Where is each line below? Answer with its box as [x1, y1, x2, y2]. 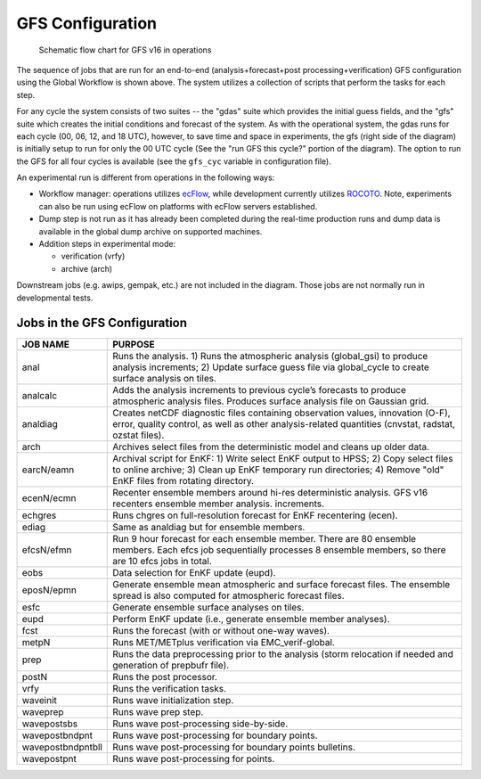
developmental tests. [16, 292, 94, 303]
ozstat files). [112, 429, 165, 441]
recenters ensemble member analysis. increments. [112, 497, 325, 510]
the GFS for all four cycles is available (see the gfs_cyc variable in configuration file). [16, 156, 331, 167]
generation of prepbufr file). [112, 660, 230, 672]
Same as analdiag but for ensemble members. [112, 521, 306, 534]
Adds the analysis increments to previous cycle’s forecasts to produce [112, 384, 407, 397]
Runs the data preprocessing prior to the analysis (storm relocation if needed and [112, 648, 454, 660]
